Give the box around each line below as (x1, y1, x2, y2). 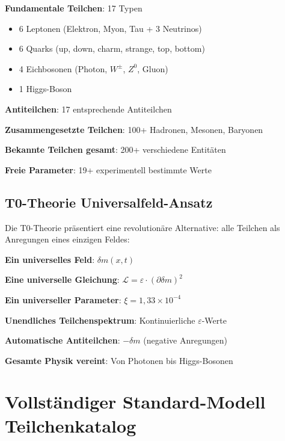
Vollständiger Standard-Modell (5, 389, 266, 414)
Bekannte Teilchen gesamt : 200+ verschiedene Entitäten (5, 143, 226, 156)
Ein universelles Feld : (5, 253, 95, 265)
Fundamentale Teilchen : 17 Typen (5, 2, 142, 14)
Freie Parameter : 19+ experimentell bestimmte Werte (5, 163, 212, 176)
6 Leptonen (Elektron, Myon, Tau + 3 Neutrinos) (19, 22, 202, 34)
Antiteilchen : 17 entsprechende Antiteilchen (5, 102, 172, 115)
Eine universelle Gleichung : (5, 273, 120, 286)
